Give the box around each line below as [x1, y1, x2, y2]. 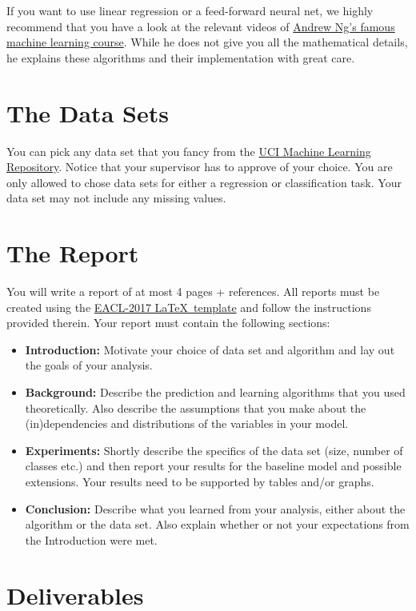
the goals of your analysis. [25, 357, 153, 373]
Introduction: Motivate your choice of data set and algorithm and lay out [25, 341, 395, 357]
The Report [6, 237, 139, 270]
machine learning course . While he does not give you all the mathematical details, [6, 34, 408, 50]
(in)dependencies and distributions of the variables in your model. [25, 415, 349, 432]
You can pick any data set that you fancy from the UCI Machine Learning [6, 142, 371, 159]
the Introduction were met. [25, 531, 158, 548]
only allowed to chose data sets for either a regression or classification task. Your [6, 174, 402, 190]
